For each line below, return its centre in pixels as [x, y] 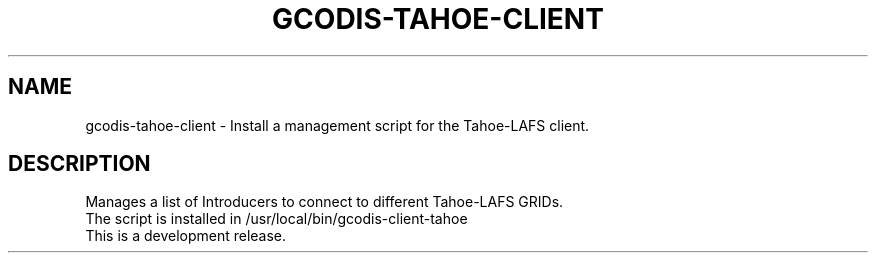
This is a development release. [186, 236]
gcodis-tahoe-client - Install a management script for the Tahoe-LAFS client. [337, 125]
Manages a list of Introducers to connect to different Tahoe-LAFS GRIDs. [324, 202]
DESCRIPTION [79, 164]
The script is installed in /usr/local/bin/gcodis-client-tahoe [276, 219]
